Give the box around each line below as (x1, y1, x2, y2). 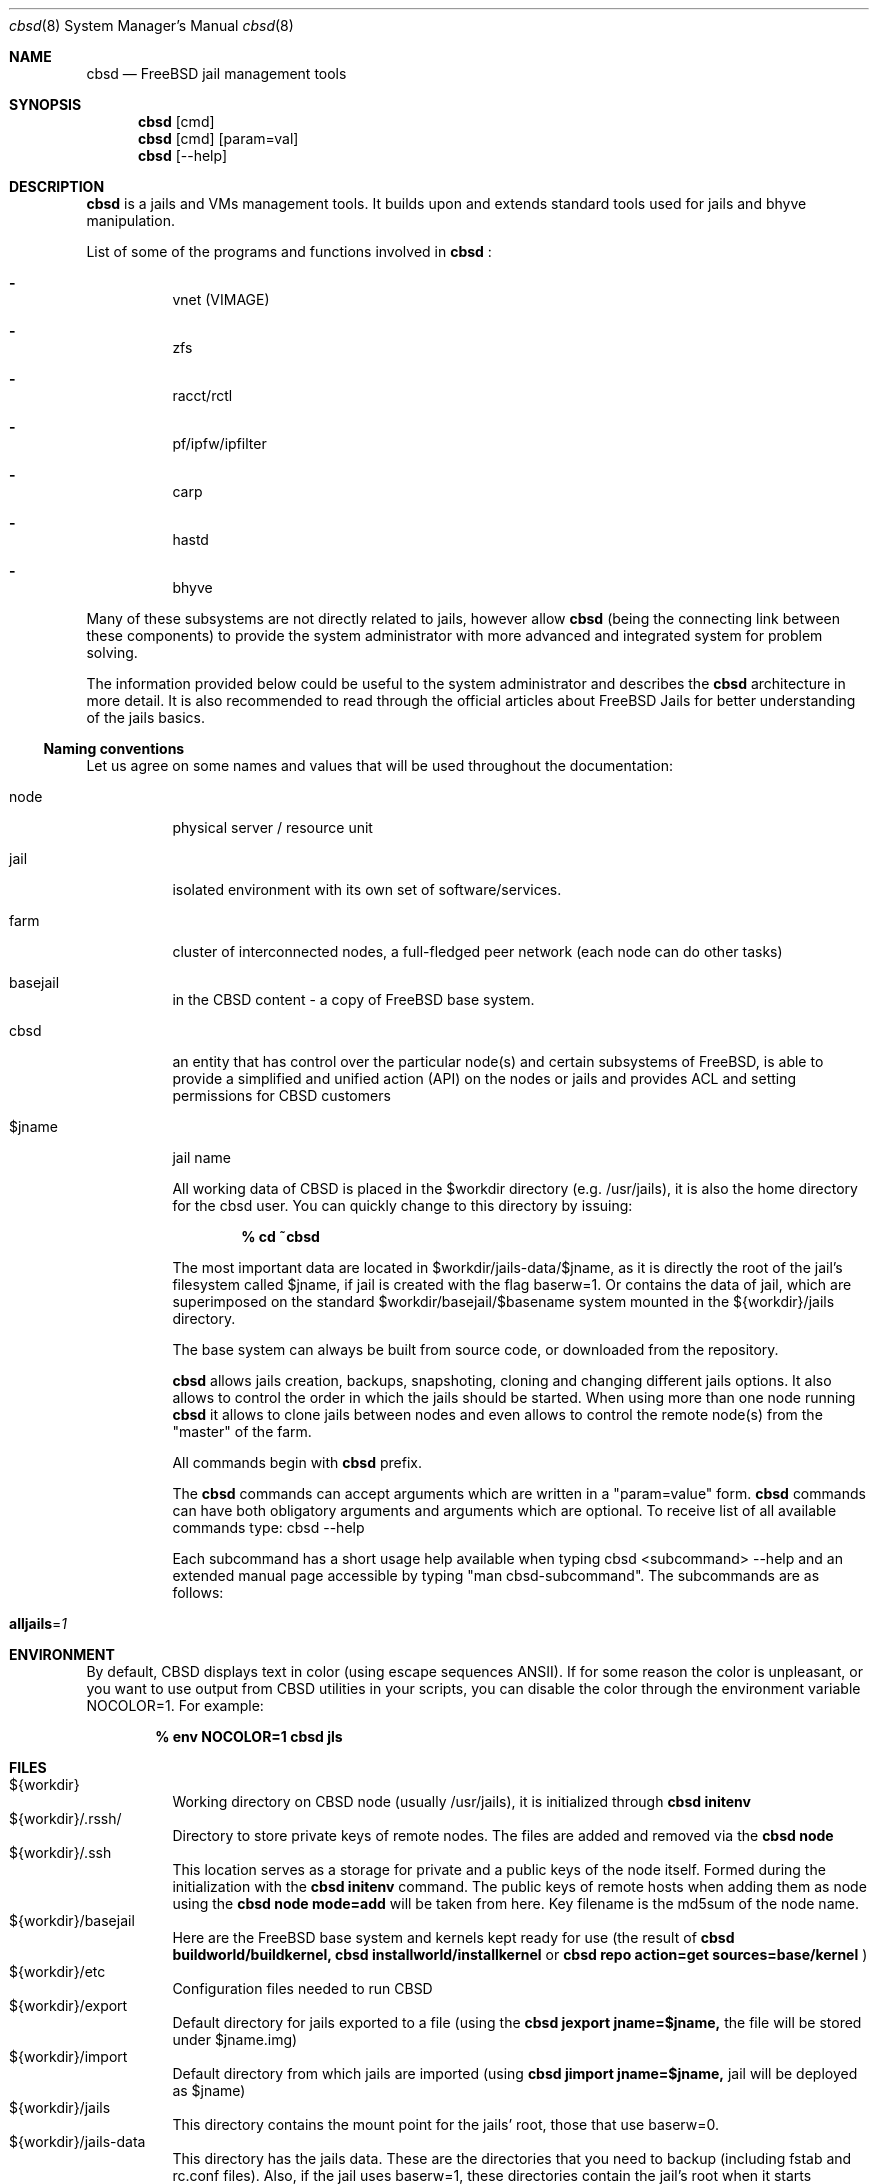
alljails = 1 (9, 1615, 68, 1632)
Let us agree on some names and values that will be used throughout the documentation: (86, 757, 673, 774)
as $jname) (172, 2082, 246, 2099)
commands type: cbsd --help (172, 1519, 365, 1536)
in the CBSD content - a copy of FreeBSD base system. (172, 991, 535, 1008)
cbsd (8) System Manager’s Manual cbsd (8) (9, 17, 294, 34)
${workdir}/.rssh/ (9, 1810, 122, 1827)
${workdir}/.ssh (9, 1844, 112, 1861)
